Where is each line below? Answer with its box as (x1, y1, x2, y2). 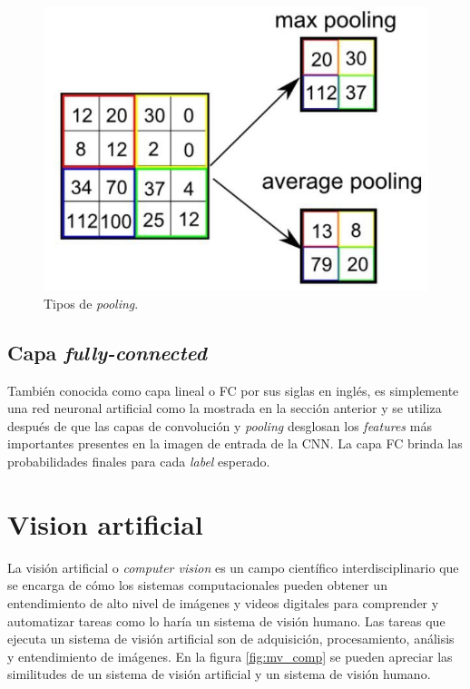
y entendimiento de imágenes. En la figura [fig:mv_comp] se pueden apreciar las (7, 646, 453, 665)
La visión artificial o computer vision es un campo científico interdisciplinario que (7, 557, 459, 576)
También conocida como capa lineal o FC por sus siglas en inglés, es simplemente (7, 380, 459, 399)
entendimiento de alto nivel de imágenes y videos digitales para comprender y (7, 593, 439, 612)
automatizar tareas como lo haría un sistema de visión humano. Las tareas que (7, 611, 446, 630)
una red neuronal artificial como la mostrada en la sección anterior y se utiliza (7, 399, 442, 418)
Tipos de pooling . (44, 293, 139, 312)
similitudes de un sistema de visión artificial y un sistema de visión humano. (7, 664, 431, 684)
